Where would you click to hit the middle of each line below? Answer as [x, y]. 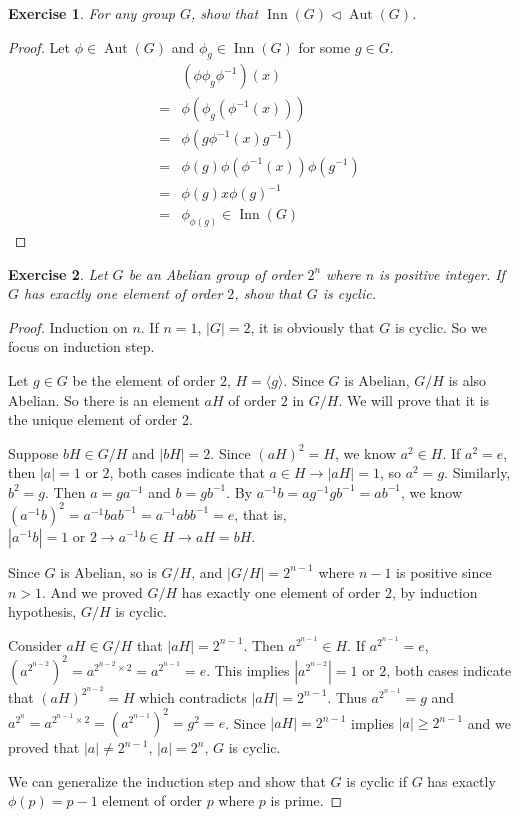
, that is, [260, 513]
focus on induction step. [81, 346]
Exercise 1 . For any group [91, 13]
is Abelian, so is [108, 571]
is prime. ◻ [306, 800]
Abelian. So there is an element [104, 399]
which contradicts [193, 696]
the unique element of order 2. [100, 419]
